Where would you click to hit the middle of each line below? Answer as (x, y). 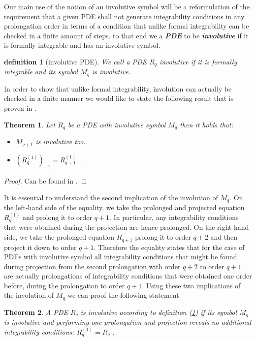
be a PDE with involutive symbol (117, 124)
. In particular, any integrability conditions (174, 217)
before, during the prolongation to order (64, 285)
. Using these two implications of (191, 285)
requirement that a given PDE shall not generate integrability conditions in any (124, 16)
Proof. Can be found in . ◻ (46, 181)
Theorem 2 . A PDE (36, 312)
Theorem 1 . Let (30, 124)
